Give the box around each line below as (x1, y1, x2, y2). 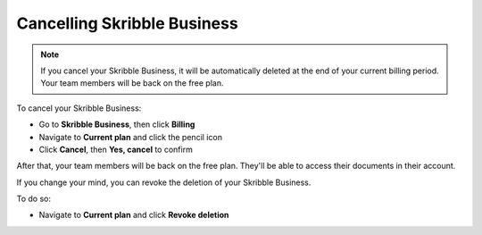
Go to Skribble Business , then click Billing (38, 119, 195, 130)
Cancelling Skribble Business (16, 13, 238, 33)
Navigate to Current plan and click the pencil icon (38, 131, 223, 142)
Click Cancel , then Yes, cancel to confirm (38, 144, 194, 155)
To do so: (16, 193, 51, 205)
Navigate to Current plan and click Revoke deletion (38, 210, 229, 221)
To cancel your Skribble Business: (16, 103, 142, 113)
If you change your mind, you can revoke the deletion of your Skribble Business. (16, 177, 312, 188)
